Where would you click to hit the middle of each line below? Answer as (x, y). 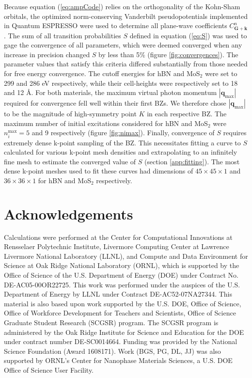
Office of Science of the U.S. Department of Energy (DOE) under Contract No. (121, 275)
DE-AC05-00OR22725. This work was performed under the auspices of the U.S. (122, 284)
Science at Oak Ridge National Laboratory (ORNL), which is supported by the (122, 265)
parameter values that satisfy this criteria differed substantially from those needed (126, 64)
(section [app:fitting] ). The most (192, 161)
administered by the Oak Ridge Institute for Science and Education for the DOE (124, 332)
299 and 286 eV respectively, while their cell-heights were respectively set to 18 (121, 83)
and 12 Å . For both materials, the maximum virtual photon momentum (110, 92)
